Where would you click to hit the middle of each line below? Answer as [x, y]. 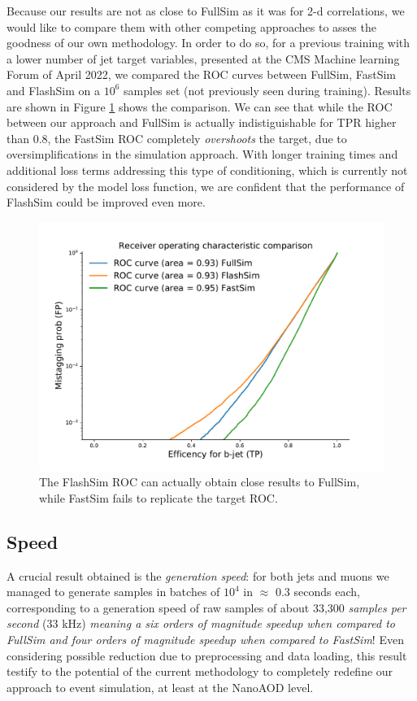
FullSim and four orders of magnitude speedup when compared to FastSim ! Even [205, 640]
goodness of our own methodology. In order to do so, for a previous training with [208, 43]
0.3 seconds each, [317, 592]
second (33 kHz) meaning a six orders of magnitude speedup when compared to [201, 623]
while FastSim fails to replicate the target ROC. [159, 497]
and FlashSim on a [54, 90]
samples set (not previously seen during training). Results [267, 90]
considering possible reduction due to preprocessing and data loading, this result [207, 655]
